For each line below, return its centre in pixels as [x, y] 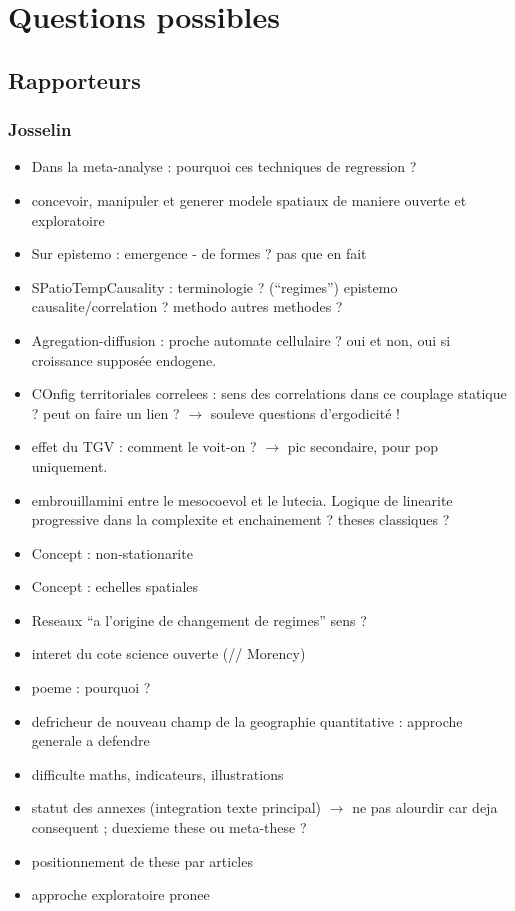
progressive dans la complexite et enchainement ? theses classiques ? [240, 519]
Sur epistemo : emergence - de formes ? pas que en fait [199, 253]
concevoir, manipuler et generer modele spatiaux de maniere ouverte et [249, 199]
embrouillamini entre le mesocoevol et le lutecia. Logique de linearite [242, 499]
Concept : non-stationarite [112, 552]
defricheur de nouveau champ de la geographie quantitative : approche [247, 720]
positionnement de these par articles [142, 860]
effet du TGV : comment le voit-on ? [144, 446]
